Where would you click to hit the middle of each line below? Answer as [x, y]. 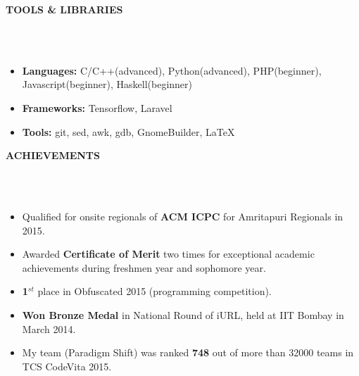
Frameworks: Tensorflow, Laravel [97, 107]
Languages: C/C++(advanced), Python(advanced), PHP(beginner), [172, 70]
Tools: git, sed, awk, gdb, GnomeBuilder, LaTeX [128, 131]
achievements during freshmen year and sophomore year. [144, 267]
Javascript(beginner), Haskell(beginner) [107, 84]
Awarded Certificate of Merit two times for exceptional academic [168, 254]
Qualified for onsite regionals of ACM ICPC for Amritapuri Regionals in [183, 216]
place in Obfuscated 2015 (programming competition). [155, 291]
